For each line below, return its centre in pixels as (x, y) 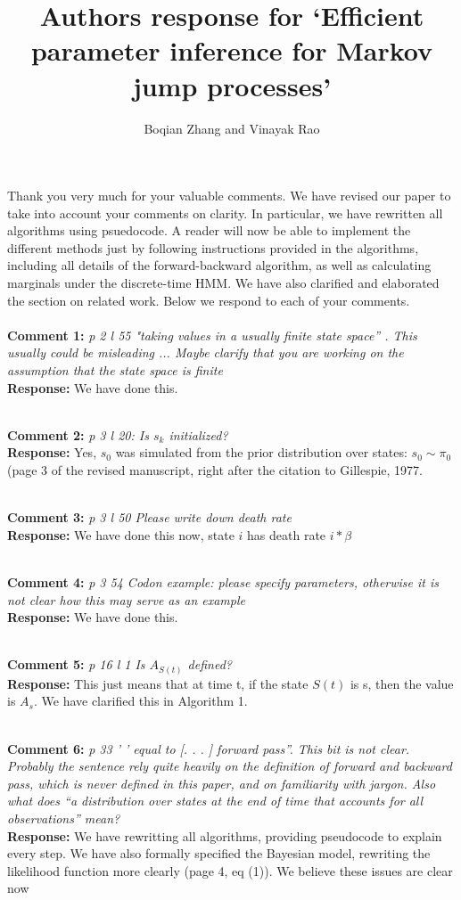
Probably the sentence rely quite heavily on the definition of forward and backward (230, 766)
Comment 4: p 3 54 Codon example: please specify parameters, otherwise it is (223, 581)
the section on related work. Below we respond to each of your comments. (209, 300)
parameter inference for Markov (232, 50)
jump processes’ (232, 85)
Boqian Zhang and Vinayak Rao (232, 128)
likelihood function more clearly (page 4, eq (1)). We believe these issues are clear (230, 870)
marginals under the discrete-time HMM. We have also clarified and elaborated (223, 283)
